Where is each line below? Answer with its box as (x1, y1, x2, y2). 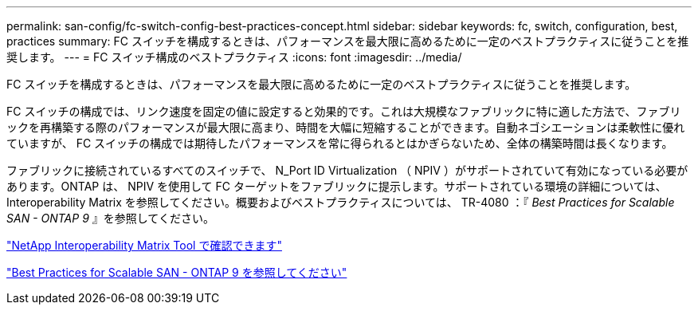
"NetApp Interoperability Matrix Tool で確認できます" (6, 238, 282, 252)
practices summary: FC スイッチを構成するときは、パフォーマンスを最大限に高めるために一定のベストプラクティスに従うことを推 (6, 34, 689, 48)
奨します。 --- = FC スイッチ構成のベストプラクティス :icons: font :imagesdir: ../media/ (6, 50, 462, 64)
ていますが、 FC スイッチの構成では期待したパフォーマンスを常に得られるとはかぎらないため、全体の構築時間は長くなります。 (6, 136, 673, 150)
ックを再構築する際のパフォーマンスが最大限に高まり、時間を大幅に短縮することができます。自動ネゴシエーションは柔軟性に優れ (6, 120, 685, 134)
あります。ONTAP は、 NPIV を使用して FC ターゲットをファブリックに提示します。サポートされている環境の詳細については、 (6, 179, 667, 193)
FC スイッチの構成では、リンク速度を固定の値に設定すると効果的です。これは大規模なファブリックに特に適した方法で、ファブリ (6, 104, 681, 118)
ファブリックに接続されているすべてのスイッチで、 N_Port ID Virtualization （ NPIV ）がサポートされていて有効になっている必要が (6, 163, 688, 177)
